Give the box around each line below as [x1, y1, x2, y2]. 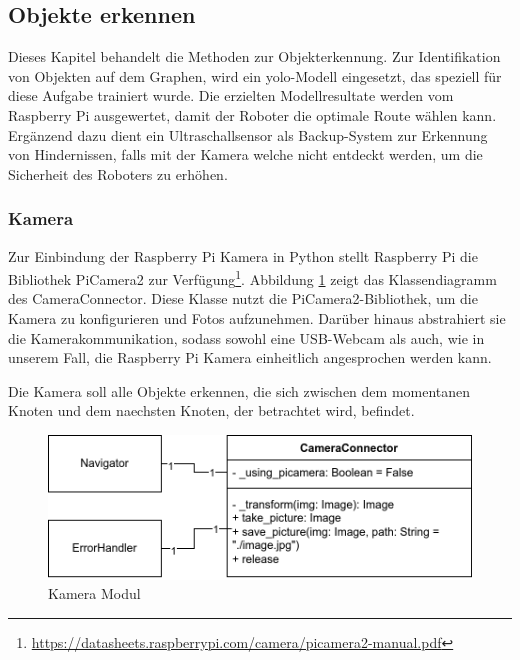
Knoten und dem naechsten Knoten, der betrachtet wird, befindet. [8, 400, 415, 421]
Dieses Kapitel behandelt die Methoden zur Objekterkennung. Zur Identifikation [8, 46, 501, 67]
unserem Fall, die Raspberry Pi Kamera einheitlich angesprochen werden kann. [8, 347, 492, 368]
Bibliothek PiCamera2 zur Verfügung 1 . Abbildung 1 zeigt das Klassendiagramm [8, 266, 497, 289]
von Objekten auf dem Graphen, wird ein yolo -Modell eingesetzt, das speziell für [8, 65, 502, 86]
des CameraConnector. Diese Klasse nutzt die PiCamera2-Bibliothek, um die [8, 288, 478, 309]
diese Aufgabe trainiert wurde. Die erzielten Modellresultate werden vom [8, 85, 454, 106]
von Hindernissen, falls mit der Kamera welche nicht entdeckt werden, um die [8, 144, 483, 165]
